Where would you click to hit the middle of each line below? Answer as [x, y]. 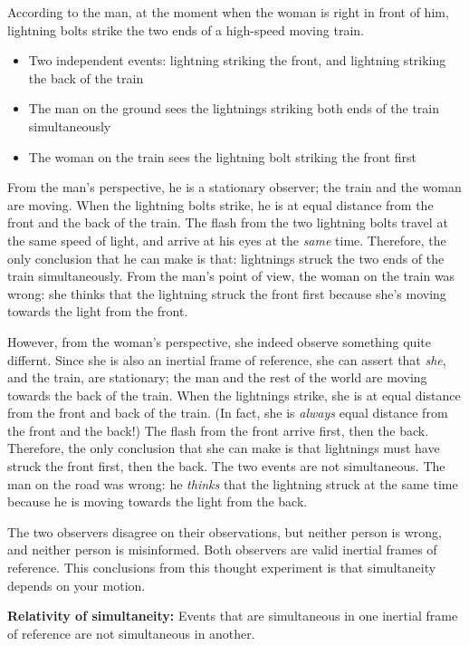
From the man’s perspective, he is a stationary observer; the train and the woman [234, 187]
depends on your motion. [77, 585]
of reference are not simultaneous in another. [131, 633]
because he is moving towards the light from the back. [158, 501]
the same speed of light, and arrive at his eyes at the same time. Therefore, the [227, 240]
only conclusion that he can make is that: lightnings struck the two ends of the [226, 258]
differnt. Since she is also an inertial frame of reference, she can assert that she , [227, 359]
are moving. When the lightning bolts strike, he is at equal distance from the [220, 204]
